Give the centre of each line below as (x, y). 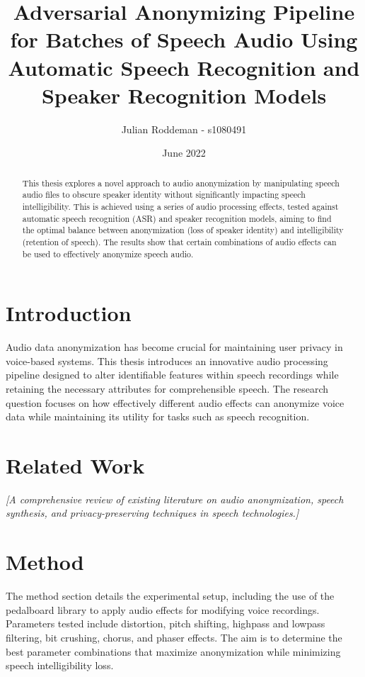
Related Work (75, 465)
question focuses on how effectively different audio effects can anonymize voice (175, 402)
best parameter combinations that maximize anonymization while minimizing (173, 651)
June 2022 (184, 153)
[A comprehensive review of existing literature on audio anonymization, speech (175, 499)
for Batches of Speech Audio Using (184, 39)
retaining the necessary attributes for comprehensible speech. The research (167, 388)
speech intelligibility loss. (60, 665)
